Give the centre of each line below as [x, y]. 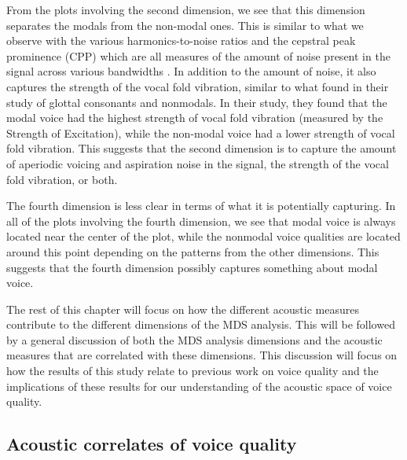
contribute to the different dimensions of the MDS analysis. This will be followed [201, 324]
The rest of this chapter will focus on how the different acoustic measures [183, 309]
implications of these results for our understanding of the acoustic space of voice [199, 386]
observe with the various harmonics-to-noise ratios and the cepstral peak [181, 40]
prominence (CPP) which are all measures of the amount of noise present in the [198, 55]
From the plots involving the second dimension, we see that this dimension [186, 9]
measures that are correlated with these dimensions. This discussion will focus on [202, 355]
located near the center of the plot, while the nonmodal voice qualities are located [203, 236]
